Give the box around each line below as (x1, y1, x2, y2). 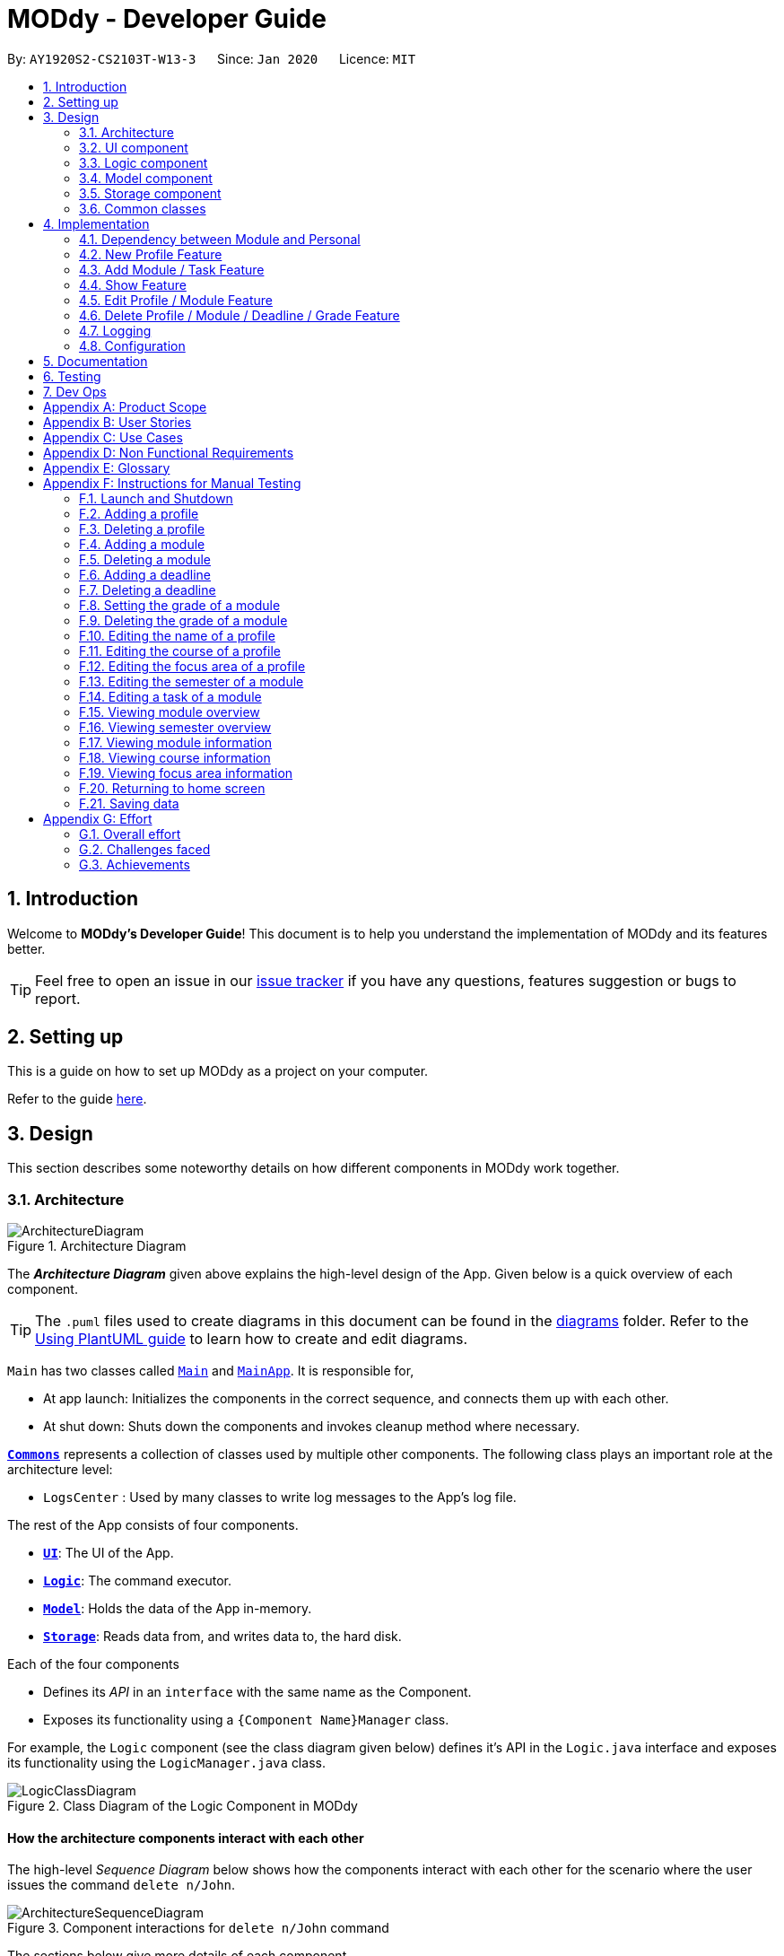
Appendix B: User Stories (43, 414, 192, 430)
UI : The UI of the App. (43, 1545, 174, 1561)
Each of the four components (7, 1656, 179, 1672)
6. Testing (43, 368, 101, 384)
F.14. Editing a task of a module (79, 688, 262, 704)
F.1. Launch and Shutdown (79, 490, 233, 506)
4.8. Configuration (79, 337, 186, 354)
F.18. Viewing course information (79, 749, 271, 765)
